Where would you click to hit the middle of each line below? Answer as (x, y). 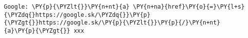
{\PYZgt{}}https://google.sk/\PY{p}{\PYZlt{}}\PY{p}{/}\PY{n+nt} (112, 23)
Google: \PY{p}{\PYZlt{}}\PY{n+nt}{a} (67, 7)
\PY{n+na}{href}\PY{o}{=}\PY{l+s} (189, 7)
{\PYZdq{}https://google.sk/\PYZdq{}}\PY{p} (77, 15)
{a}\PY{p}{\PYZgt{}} (37, 31)
